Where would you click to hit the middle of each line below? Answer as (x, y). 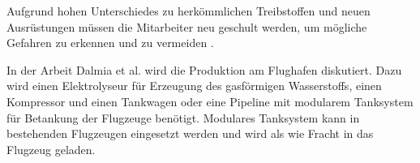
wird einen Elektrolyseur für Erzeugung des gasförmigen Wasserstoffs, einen (194, 86)
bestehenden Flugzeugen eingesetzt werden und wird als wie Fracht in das (190, 133)
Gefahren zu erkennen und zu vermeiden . (110, 43)
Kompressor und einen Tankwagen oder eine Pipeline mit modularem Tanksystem (210, 101)
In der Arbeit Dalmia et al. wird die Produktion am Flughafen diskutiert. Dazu (204, 69)
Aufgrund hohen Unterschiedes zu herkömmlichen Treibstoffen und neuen (189, 11)
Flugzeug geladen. (51, 149)
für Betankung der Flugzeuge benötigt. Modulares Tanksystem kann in (183, 117)
